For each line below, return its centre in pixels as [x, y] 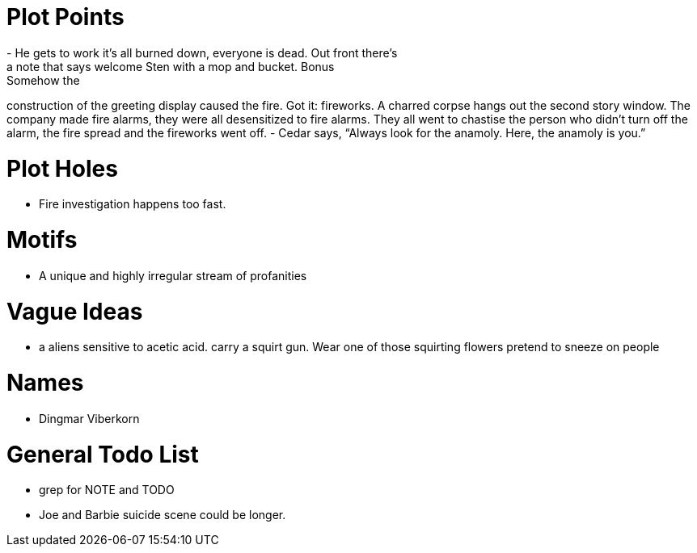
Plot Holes [62, 168]
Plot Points [65, 17]
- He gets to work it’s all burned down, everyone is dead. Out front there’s [202, 52]
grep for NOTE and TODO [107, 490]
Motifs [42, 240]
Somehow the [43, 80]
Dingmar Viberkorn [89, 418]
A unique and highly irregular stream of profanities [173, 275]
